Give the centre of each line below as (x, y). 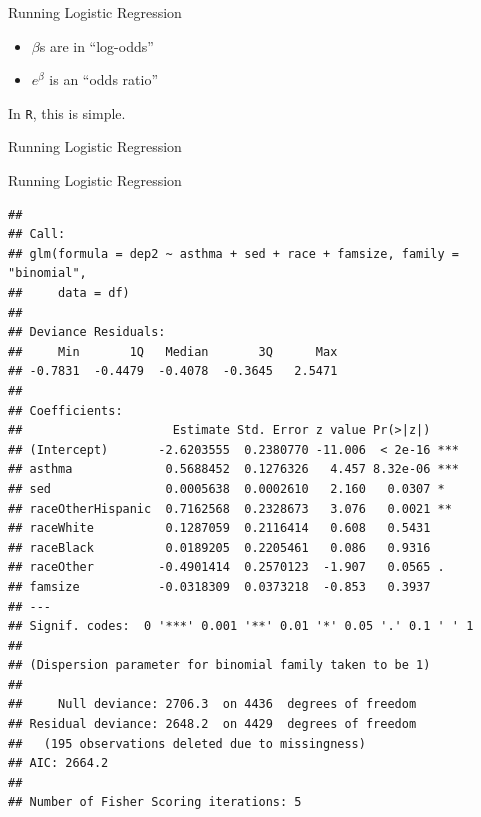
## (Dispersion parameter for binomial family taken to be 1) (219, 665)
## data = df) (69, 293)
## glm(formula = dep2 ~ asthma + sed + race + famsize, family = (234, 253)
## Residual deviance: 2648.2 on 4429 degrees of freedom (212, 724)
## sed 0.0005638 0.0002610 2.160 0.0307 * (226, 488)
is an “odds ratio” (104, 79)
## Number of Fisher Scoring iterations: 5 (155, 802)
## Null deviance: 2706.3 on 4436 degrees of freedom (212, 704)
